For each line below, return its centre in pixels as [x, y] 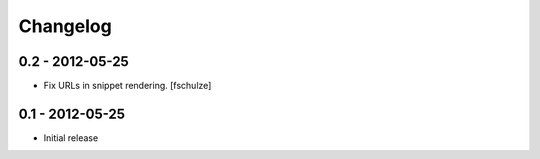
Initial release [71, 137]
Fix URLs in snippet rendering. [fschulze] [127, 86]
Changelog [65, 26]
